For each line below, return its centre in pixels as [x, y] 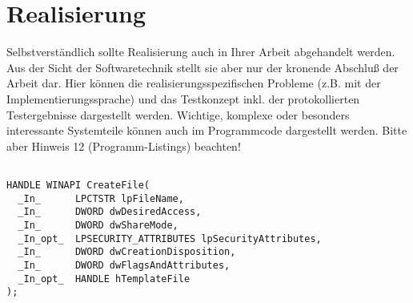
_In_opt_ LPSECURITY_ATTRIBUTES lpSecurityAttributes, [170, 238]
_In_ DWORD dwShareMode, [98, 225]
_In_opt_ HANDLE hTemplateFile [104, 279]
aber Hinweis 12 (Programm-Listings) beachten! [124, 145]
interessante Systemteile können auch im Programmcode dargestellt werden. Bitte [207, 130]
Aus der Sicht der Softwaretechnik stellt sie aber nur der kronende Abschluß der [202, 67]
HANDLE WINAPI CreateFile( [78, 185]
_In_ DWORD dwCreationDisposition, [127, 252]
